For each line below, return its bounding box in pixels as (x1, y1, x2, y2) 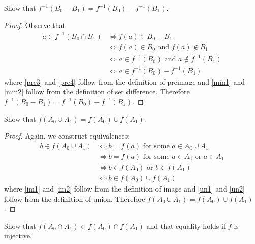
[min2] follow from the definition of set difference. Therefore (4, 86, 190, 97)
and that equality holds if (146, 220, 226, 231)
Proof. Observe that (4, 19, 66, 30)
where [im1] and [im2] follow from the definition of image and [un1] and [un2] (4, 183, 245, 194)
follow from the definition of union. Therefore (4, 193, 145, 204)
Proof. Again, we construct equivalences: (4, 130, 130, 141)
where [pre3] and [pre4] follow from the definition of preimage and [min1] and (4, 76, 245, 87)
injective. (4, 230, 32, 241)
